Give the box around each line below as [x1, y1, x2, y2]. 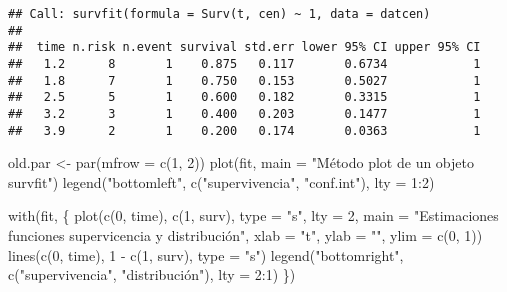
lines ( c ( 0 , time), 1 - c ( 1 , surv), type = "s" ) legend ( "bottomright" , [8, 244, 404, 265]
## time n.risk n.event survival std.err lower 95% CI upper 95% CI [8, 40, 481, 55]
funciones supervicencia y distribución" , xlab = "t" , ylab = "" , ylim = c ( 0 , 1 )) [8, 225, 483, 246]
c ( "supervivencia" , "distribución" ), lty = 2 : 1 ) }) [8, 264, 296, 285]
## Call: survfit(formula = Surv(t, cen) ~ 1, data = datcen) [8, 7, 431, 21]
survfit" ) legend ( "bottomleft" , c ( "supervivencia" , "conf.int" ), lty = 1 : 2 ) [8, 171, 435, 192]
